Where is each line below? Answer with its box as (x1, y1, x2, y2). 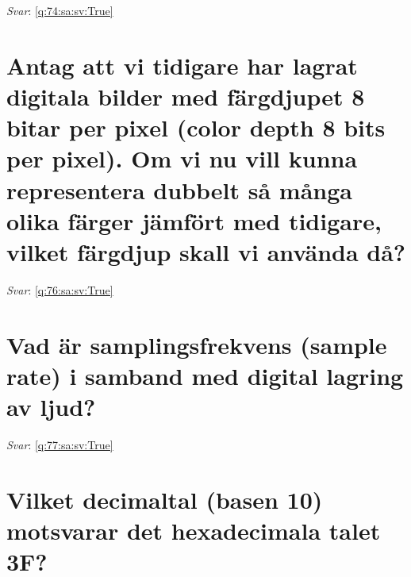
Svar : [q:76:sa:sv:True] (6, 281, 113, 298)
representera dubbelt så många (6, 173, 352, 206)
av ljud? (6, 390, 96, 422)
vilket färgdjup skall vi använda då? (6, 235, 406, 267)
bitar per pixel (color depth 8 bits (6, 111, 386, 144)
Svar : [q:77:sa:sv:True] (6, 436, 113, 452)
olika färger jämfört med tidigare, (6, 204, 382, 237)
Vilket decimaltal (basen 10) (6, 483, 323, 515)
